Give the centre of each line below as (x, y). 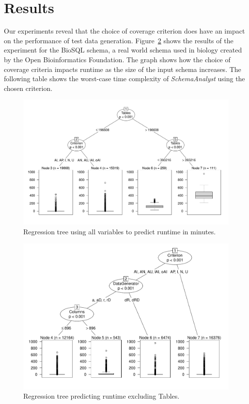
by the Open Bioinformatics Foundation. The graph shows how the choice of (117, 59)
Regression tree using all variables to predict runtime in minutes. (120, 231)
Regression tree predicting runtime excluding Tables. (101, 396)
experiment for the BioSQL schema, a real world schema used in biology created (123, 50)
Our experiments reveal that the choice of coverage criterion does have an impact (124, 31)
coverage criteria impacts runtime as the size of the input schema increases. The (123, 69)
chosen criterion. (28, 88)
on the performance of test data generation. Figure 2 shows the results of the (119, 40)
